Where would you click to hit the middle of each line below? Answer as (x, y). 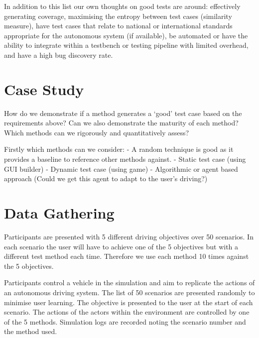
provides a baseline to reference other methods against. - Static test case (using (125, 159)
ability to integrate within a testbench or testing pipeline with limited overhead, (126, 45)
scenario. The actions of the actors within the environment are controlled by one (127, 312)
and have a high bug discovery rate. (59, 55)
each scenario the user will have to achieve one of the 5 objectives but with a (121, 246)
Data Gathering (59, 213)
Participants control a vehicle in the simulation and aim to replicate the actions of (129, 282)
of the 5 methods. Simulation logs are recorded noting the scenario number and (125, 321)
